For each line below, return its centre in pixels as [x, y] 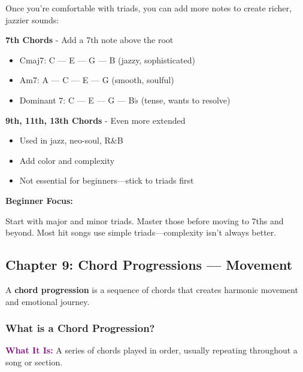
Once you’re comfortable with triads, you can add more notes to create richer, [149, 8]
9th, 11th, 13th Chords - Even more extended [96, 120]
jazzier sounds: [32, 19]
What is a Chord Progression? [80, 328]
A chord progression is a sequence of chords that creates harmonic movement [152, 289]
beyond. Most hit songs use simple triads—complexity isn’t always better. [141, 232]
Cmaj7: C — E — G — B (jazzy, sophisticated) [107, 60]
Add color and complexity [67, 160]
